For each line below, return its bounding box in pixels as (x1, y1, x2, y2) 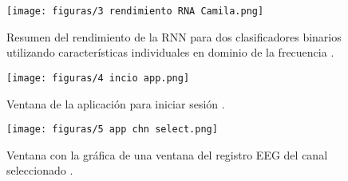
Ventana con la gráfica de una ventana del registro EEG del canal (6, 146, 328, 163)
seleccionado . (6, 162, 73, 179)
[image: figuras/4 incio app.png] (6, 72, 190, 84)
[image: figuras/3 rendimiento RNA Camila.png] (6, 6, 264, 17)
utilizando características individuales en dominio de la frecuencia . (6, 44, 334, 61)
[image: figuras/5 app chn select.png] (6, 124, 218, 136)
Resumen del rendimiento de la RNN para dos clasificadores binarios (6, 28, 342, 45)
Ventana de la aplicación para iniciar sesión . (6, 95, 225, 112)
